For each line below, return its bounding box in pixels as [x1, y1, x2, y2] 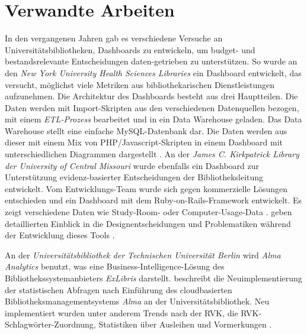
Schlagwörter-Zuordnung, [5, 318, 96, 330]
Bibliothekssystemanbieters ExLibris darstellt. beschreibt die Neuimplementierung [5, 272, 302, 284]
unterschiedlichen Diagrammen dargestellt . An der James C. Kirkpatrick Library [5, 148, 299, 160]
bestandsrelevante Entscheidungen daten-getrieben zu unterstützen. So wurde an [5, 55, 298, 67]
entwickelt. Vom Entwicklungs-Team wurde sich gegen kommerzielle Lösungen [5, 182, 288, 194]
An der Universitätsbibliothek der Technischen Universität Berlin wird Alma [5, 248, 281, 261]
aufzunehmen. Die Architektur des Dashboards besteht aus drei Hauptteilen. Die [5, 90, 298, 102]
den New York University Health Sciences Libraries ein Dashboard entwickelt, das [5, 66, 302, 79]
